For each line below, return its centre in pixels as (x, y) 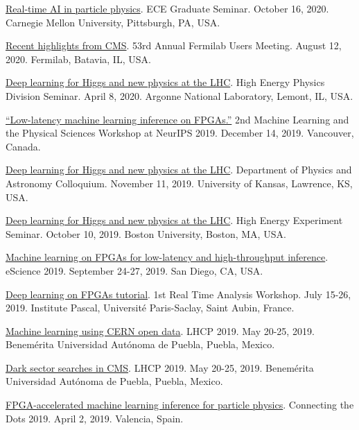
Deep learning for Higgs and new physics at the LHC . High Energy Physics (165, 82)
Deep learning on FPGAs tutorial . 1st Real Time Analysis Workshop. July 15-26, (178, 294)
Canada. (23, 146)
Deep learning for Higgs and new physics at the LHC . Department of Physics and (179, 170)
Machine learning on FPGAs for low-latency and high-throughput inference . (167, 257)
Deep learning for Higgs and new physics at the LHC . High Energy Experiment (174, 220)
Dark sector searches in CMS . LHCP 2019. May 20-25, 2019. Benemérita (160, 367)
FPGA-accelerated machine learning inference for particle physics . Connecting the (180, 405)
